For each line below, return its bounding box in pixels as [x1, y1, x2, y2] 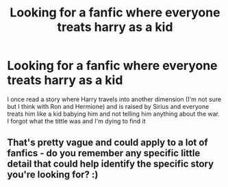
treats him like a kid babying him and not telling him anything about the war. [7, 110, 220, 118]
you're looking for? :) [7, 169, 99, 181]
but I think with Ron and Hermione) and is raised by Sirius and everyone [7, 102, 210, 110]
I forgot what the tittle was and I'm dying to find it [7, 116, 146, 125]
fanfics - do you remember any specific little [7, 147, 201, 159]
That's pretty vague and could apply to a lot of [7, 137, 208, 149]
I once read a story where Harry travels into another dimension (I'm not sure [7, 95, 222, 103]
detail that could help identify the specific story [7, 158, 214, 170]
